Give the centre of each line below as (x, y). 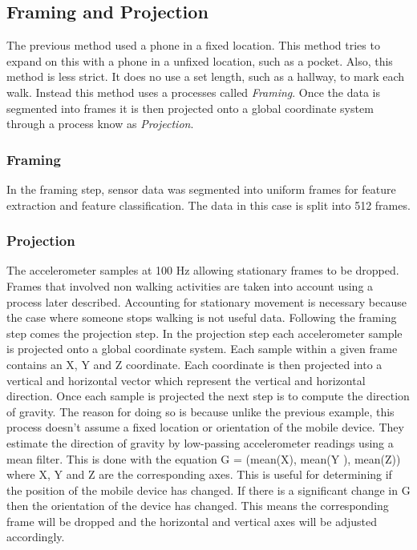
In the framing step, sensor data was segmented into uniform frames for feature (201, 189)
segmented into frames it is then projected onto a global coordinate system (190, 108)
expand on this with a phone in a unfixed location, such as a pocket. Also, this (200, 60)
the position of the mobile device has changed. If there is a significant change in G (208, 490)
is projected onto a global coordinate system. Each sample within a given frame (202, 349)
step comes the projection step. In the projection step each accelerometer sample (204, 333)
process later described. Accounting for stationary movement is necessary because (206, 301)
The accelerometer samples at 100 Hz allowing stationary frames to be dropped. (203, 270)
